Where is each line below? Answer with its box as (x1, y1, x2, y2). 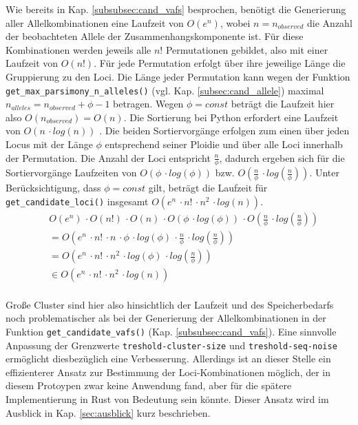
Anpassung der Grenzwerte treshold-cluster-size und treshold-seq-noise (6, 338, 337, 352)
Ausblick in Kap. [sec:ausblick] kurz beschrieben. (6, 405, 211, 419)
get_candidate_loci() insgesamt (6, 194, 149, 209)
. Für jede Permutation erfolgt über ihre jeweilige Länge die (94, 56, 346, 70)
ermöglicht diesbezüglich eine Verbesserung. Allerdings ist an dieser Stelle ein (6, 351, 331, 366)
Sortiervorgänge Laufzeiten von (6, 165, 137, 180)
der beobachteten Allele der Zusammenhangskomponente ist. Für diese (6, 29, 304, 43)
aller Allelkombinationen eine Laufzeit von (6, 15, 184, 30)
